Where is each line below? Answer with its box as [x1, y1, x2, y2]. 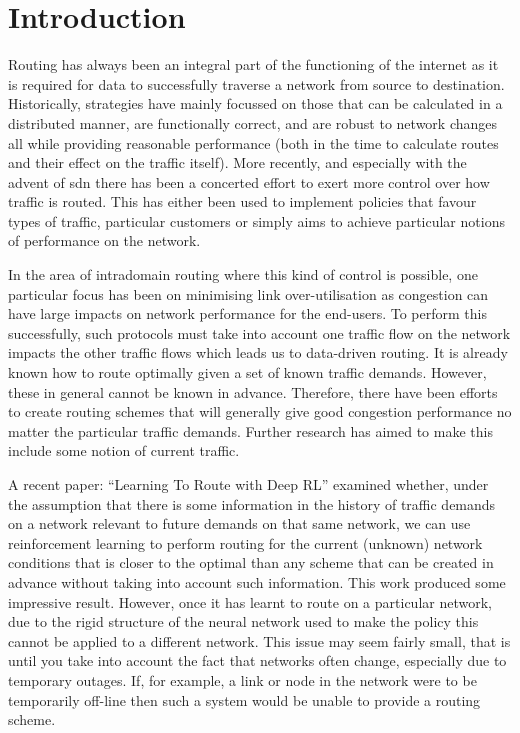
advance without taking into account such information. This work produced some [8, 571, 506, 592]
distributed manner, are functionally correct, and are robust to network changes [8, 112, 498, 133]
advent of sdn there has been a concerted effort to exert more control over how [8, 171, 490, 192]
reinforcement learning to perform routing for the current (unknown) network [8, 532, 483, 553]
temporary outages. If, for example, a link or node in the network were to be [8, 669, 477, 690]
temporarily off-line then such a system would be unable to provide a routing [8, 689, 481, 710]
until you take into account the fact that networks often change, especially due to [8, 650, 507, 671]
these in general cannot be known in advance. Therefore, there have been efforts [8, 381, 498, 402]
